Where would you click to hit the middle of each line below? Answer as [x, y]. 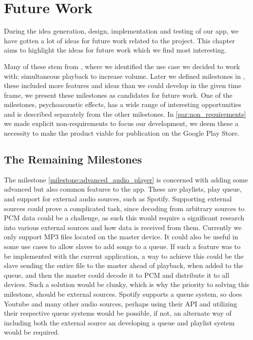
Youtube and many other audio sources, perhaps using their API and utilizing [121, 303]
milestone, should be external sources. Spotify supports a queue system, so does [123, 294]
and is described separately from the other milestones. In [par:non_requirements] [125, 114]
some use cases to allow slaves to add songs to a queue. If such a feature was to [122, 246]
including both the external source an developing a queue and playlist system [119, 322]
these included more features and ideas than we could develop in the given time [123, 85]
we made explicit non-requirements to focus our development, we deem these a [121, 123]
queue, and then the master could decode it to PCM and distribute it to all [117, 275]
